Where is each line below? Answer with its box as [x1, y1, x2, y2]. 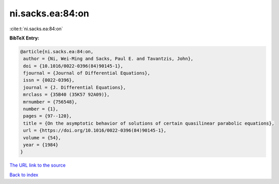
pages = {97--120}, [23, 113, 72, 119]
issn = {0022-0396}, [23, 77, 75, 83]
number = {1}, [23, 106, 58, 112]
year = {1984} [23, 142, 58, 148]
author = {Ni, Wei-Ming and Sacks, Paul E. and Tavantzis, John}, [23, 56, 194, 62]
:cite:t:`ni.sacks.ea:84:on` [9, 26, 64, 32]
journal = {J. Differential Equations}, [23, 85, 126, 90]
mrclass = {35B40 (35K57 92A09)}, [23, 92, 110, 97]
